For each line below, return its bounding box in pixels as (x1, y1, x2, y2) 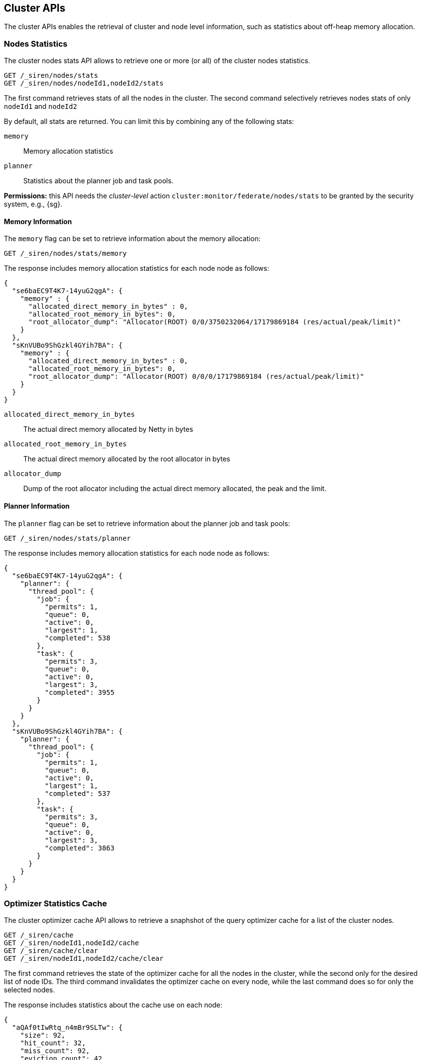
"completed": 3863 (45, 844, 115, 852)
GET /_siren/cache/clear (4, 947, 98, 955)
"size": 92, (20, 1031, 66, 1040)
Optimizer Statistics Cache (4, 898, 107, 908)
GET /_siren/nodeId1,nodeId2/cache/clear (4, 954, 164, 963)
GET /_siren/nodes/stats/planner (4, 534, 131, 542)
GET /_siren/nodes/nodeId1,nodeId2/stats (4, 79, 164, 88)
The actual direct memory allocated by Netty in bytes (23, 425, 193, 434)
